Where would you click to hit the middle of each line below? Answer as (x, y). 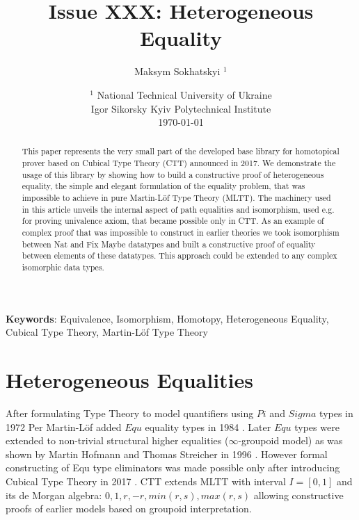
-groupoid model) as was (290, 440)
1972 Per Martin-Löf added (64, 426)
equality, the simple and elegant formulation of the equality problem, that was (163, 186)
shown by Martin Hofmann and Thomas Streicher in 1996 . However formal (167, 454)
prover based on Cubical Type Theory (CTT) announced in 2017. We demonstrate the (179, 163)
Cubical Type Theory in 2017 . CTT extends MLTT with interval (146, 481)
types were (317, 426)
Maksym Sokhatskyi (177, 71)
